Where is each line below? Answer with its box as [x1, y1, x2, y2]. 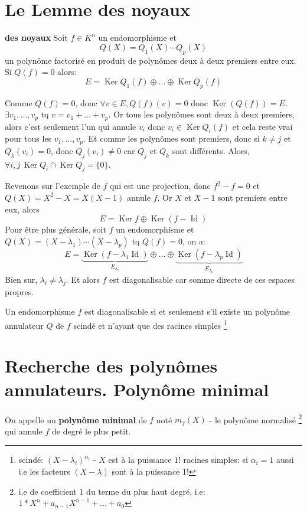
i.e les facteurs [18, 465, 70, 477]
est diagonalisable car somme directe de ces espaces [109, 273, 295, 285]
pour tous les [5, 132, 52, 145]
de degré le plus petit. [52, 424, 131, 437]
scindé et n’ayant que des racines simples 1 [73, 317, 227, 331]
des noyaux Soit [5, 31, 68, 44]
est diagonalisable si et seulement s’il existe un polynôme [84, 305, 290, 318]
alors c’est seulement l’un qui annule [5, 120, 136, 132]
